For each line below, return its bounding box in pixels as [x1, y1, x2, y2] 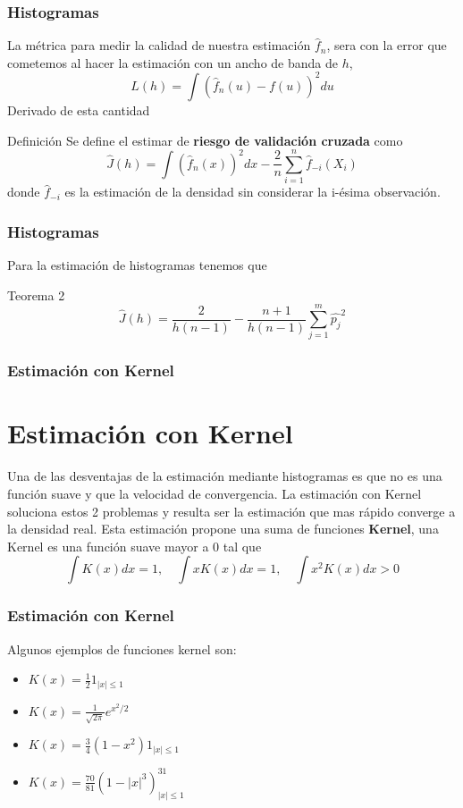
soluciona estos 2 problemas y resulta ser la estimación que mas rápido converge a [7, 501, 456, 520]
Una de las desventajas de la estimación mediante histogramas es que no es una [7, 467, 442, 485]
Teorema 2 [7, 285, 65, 304]
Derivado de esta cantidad [7, 100, 150, 119]
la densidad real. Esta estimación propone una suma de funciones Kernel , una [7, 519, 439, 538]
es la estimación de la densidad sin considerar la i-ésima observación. [64, 182, 441, 201]
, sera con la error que [326, 36, 447, 55]
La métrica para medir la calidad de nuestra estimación [7, 36, 311, 55]
